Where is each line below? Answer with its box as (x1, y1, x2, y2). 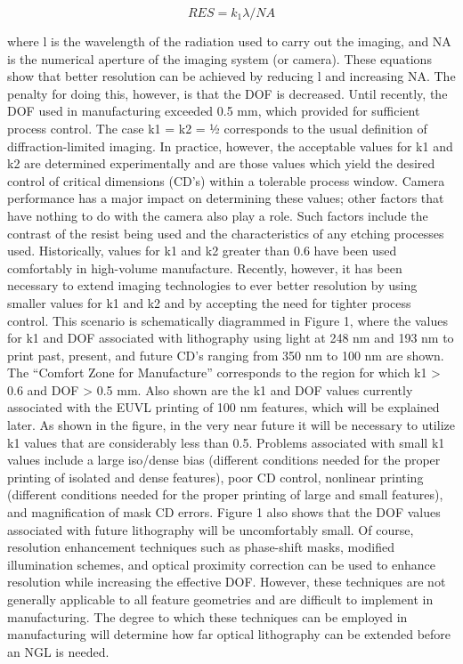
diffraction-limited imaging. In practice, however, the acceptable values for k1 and (7, 136, 453, 155)
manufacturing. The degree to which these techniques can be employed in (7, 607, 408, 626)
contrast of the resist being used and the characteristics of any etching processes (7, 223, 444, 242)
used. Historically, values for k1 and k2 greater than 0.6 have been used (7, 241, 397, 260)
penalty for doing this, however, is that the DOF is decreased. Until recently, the (7, 84, 448, 102)
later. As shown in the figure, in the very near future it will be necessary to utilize (7, 416, 455, 434)
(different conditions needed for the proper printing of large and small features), (7, 485, 443, 504)
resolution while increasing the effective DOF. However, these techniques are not (7, 572, 446, 591)
